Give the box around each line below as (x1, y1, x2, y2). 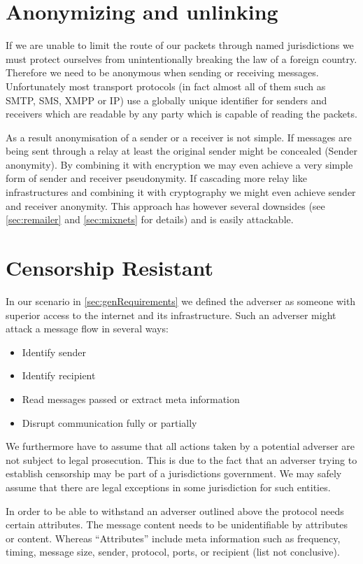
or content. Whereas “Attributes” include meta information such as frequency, (6, 530, 341, 545)
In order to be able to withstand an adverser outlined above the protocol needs (6, 503, 344, 518)
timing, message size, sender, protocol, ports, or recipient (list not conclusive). (6, 544, 340, 559)
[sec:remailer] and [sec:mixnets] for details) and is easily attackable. (6, 212, 294, 227)
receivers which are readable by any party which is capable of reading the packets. (6, 106, 357, 121)
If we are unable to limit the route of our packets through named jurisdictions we (6, 38, 354, 52)
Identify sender (22, 344, 86, 359)
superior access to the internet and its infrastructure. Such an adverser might (6, 307, 336, 322)
